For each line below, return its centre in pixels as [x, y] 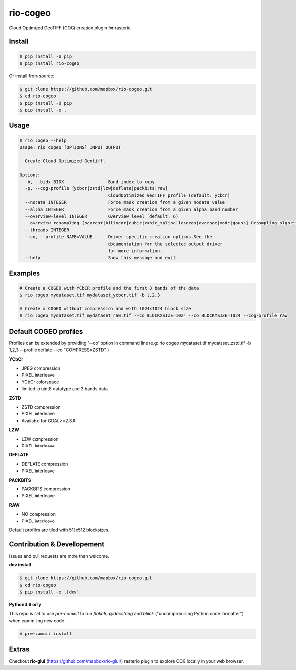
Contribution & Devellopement [57, 544]
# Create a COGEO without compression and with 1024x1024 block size [105, 309]
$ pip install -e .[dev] [50, 592]
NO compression [39, 514]
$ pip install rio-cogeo [50, 63]
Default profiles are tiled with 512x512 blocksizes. [59, 530]
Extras [19, 650]
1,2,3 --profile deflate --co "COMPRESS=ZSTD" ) [59, 350]
